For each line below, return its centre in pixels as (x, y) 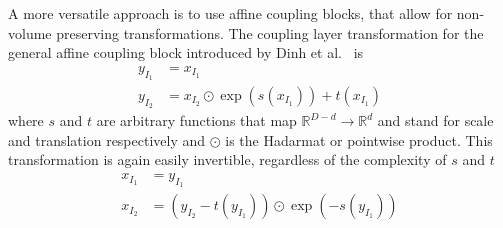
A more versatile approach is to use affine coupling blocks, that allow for (230, 13)
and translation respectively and (107, 139)
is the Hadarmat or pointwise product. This (359, 139)
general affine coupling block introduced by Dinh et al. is (186, 52)
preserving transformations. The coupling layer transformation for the (270, 32)
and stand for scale (435, 120)
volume (30, 32)
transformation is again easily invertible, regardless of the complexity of (227, 159)
